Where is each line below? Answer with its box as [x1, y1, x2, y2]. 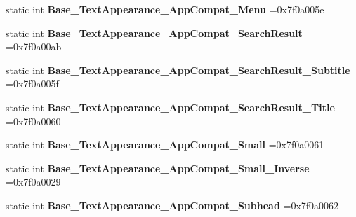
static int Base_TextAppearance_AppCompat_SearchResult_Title [6, 99, 335, 114]
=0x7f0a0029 [6, 174, 61, 189]
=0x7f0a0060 [6, 113, 61, 128]
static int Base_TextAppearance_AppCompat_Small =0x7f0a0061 [6, 137, 324, 152]
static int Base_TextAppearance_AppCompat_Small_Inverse [6, 160, 310, 175]
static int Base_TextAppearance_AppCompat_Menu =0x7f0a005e [6, 2, 324, 16]
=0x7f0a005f [6, 76, 59, 91]
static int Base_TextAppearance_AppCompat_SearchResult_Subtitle [6, 62, 350, 77]
